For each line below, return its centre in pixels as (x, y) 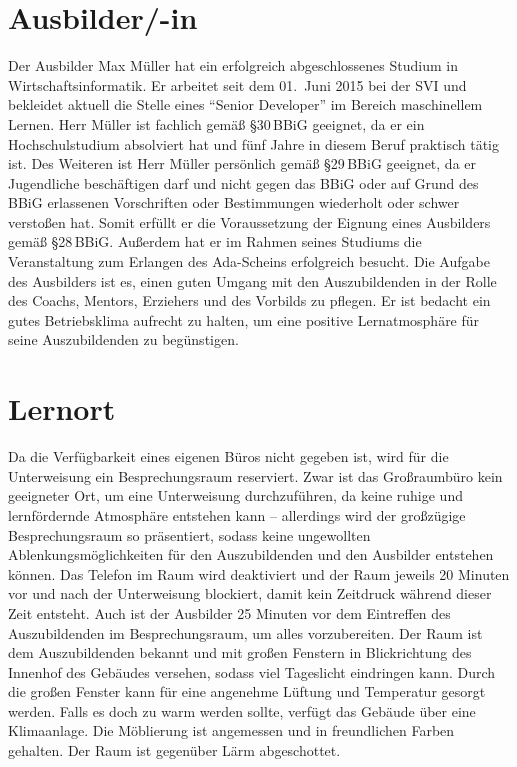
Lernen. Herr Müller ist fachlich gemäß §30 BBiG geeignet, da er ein (216, 123)
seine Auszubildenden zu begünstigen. (123, 339)
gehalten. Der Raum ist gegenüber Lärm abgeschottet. (174, 750)
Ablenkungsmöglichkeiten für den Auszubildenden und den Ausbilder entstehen (251, 554)
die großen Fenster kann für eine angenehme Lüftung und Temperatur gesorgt (247, 691)
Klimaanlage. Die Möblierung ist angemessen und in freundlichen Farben (231, 730)
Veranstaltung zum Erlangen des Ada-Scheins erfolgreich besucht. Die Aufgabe (249, 261)
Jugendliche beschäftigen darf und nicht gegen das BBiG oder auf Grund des (243, 182)
